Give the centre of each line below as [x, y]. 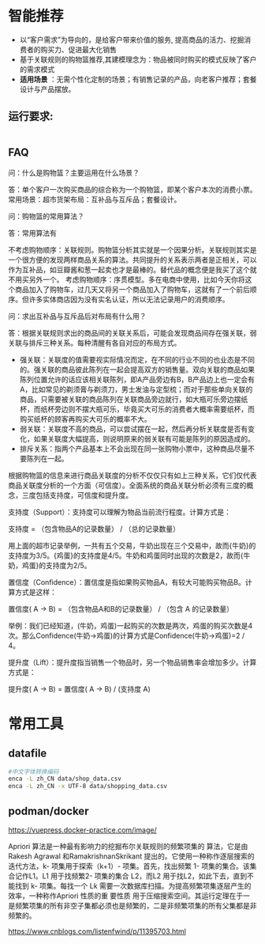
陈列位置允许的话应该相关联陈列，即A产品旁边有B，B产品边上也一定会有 [137, 379]
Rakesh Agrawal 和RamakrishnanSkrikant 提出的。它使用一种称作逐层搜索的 [131, 856]
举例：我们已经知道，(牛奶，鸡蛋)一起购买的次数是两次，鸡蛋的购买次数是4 [131, 625]
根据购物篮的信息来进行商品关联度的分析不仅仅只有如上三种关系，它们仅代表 [132, 475]
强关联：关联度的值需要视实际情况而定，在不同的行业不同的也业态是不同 [137, 359]
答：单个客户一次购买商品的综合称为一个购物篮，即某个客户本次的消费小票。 [132, 189]
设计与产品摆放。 [47, 89]
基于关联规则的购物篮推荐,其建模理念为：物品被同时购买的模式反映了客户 [138, 59]
